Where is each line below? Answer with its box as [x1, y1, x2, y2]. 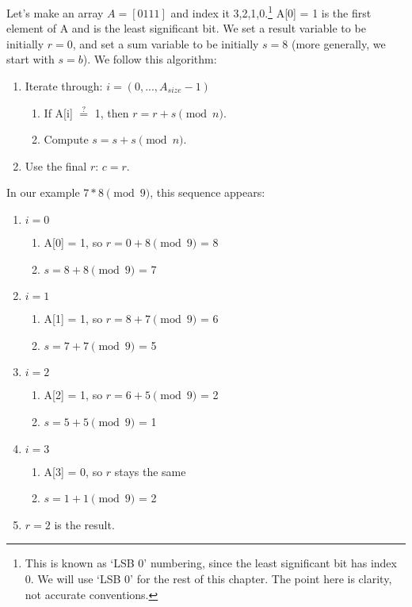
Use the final [25, 157, 87, 174]
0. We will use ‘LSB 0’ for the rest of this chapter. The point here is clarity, [25, 570, 392, 586]
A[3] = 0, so [44, 463, 103, 479]
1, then [94, 104, 129, 121]
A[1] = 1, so [44, 310, 103, 327]
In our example [6, 184, 80, 201]
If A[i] [44, 104, 73, 121]
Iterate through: [25, 78, 103, 94]
